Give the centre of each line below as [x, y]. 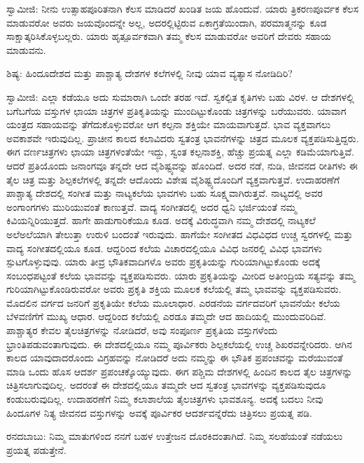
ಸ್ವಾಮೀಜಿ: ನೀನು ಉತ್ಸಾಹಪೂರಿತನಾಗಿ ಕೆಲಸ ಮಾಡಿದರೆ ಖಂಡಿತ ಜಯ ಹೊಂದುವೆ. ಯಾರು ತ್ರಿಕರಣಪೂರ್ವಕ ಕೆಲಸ [183, 8]
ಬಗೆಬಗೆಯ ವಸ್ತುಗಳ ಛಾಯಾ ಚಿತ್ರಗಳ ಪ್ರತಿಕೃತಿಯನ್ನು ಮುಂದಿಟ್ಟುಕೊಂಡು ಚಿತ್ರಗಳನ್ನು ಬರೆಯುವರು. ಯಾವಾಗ [176, 110]
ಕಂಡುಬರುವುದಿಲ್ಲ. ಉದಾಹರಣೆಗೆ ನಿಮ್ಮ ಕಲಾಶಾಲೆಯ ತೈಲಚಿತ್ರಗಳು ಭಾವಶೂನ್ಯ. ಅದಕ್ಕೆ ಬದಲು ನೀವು [165, 399]
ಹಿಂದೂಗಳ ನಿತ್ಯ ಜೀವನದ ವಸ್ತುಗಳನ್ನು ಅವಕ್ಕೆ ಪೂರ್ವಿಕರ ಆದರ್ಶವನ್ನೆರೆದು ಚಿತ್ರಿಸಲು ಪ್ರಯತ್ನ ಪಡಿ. [159, 412]
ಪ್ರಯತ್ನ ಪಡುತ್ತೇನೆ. [36, 449]
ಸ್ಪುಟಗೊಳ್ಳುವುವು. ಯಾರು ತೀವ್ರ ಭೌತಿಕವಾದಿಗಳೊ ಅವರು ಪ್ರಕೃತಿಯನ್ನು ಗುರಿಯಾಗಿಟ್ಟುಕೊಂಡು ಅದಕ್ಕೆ [163, 262]
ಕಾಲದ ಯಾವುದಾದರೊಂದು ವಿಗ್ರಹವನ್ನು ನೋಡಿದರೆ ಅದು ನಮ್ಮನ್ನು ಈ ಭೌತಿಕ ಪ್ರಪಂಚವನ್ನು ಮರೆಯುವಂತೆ [175, 358]
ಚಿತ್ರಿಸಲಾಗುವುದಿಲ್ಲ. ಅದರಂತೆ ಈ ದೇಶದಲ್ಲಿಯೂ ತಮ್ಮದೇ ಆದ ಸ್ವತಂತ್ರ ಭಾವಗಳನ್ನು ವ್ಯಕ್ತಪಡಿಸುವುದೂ [166, 385]
